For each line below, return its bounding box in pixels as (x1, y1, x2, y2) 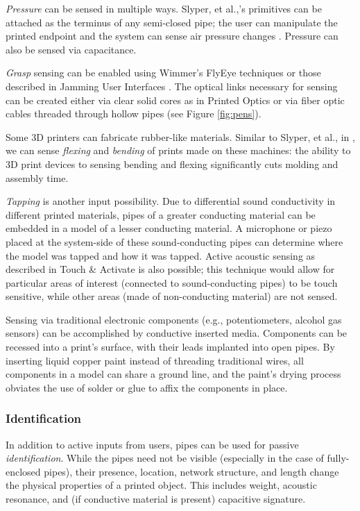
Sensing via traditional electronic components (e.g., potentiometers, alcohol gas (6, 312, 342, 326)
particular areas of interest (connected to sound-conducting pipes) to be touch (6, 275, 338, 290)
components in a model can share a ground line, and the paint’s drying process (6, 367, 341, 381)
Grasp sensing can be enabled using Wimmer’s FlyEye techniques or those (6, 65, 321, 80)
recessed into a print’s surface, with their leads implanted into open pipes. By (6, 340, 335, 354)
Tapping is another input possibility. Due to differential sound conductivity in (6, 194, 336, 208)
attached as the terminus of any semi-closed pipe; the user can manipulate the (6, 15, 338, 29)
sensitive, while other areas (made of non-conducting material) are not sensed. (6, 289, 338, 303)
